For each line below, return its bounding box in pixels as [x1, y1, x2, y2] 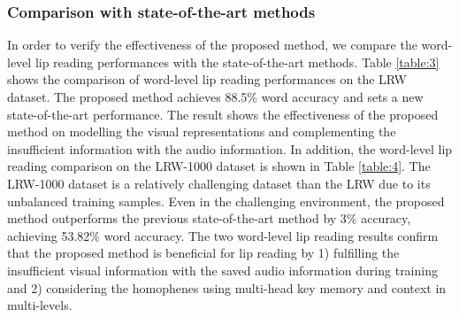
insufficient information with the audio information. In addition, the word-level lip [7, 139, 453, 158]
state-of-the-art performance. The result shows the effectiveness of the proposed [7, 104, 439, 123]
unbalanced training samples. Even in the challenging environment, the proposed [7, 191, 445, 210]
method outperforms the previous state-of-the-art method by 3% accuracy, [7, 209, 411, 228]
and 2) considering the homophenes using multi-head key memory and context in [7, 278, 447, 297]
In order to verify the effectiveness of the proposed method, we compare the [7, 35, 417, 54]
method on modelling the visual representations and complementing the [7, 122, 396, 141]
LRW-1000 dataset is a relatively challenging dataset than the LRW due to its [7, 174, 431, 192]
